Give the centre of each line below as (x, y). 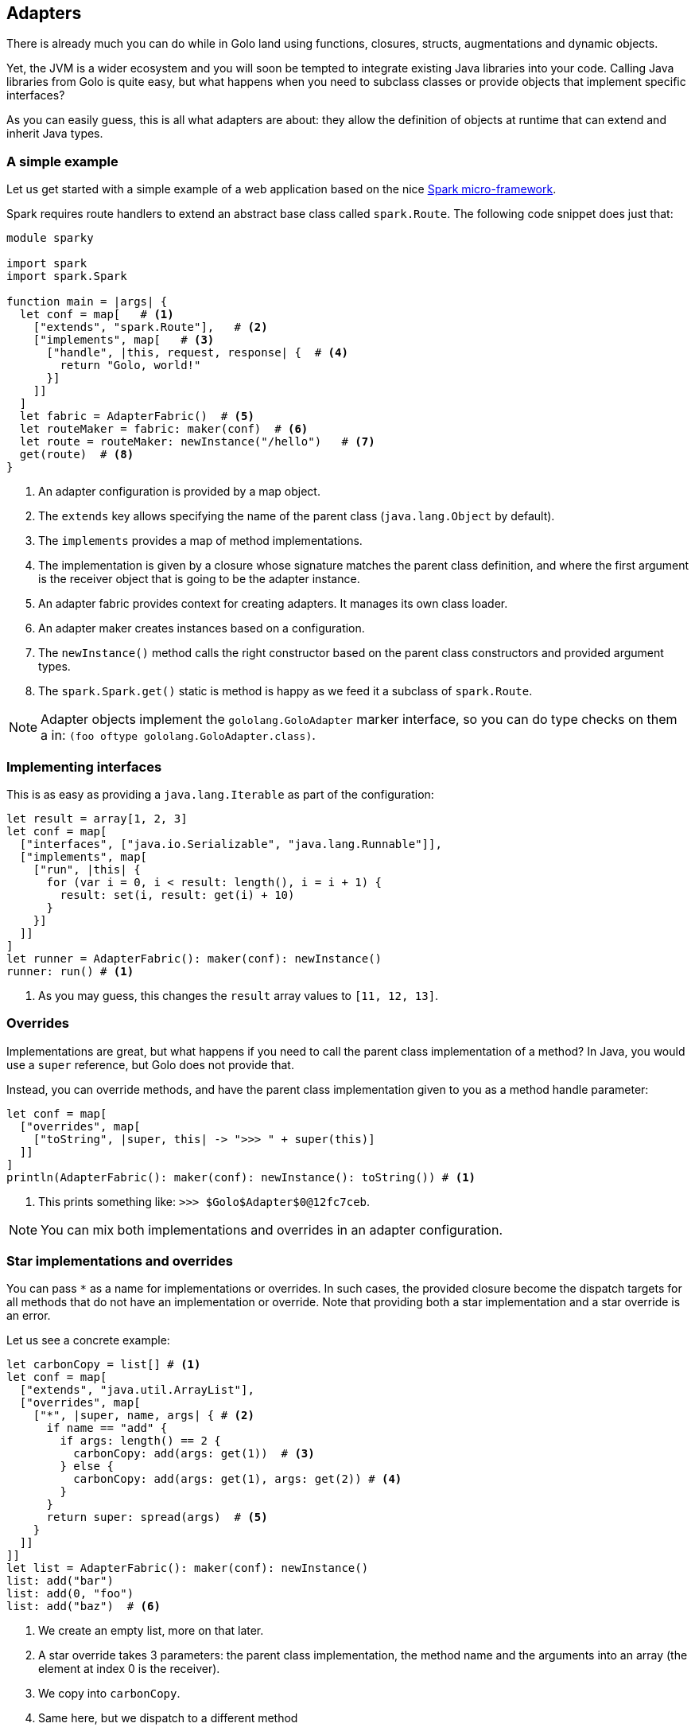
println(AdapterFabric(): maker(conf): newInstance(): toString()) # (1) (241, 1177)
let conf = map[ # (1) (97, 315)
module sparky (50, 238)
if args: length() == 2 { (140, 1441)
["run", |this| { (87, 869)
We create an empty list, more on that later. (151, 1631)
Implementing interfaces (84, 766)
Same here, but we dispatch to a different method (168, 1718)
